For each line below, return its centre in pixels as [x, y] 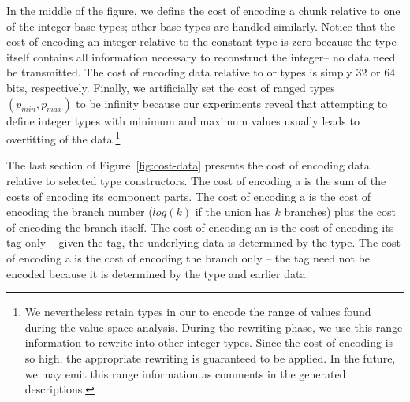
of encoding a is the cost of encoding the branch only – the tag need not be [188, 257]
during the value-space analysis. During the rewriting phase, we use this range [214, 327]
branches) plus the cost [340, 212]
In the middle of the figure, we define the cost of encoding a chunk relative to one [203, 10]
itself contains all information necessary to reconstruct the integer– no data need [201, 56]
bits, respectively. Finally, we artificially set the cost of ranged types [171, 87]
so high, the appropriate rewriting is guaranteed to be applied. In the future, [210, 357]
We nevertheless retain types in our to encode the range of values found [198, 312]
